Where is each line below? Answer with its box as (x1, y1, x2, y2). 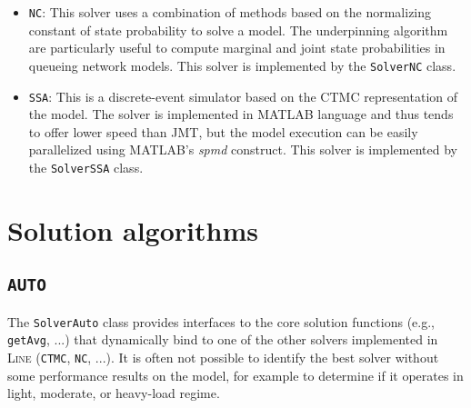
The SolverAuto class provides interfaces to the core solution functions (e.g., (7, 312, 435, 331)
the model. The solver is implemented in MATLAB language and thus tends (28, 104, 454, 124)
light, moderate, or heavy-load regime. (7, 383, 220, 403)
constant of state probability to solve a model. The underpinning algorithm (28, 20, 448, 39)
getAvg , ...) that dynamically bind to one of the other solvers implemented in (7, 330, 438, 349)
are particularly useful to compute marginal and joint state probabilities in (28, 38, 446, 57)
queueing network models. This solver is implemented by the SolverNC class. (28, 55, 456, 75)
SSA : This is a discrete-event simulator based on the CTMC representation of (28, 86, 458, 105)
